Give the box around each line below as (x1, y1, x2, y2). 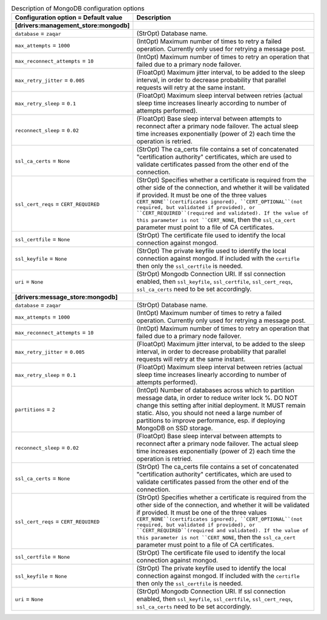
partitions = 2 (15, 405, 56, 413)
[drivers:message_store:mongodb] (15, 293, 118, 301)
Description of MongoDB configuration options (11, 4, 145, 13)
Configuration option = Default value (15, 13, 123, 22)
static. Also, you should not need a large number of (136, 409, 283, 418)
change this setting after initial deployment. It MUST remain (136, 401, 306, 410)
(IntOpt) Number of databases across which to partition (136, 386, 295, 395)
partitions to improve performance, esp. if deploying (136, 416, 285, 425)
